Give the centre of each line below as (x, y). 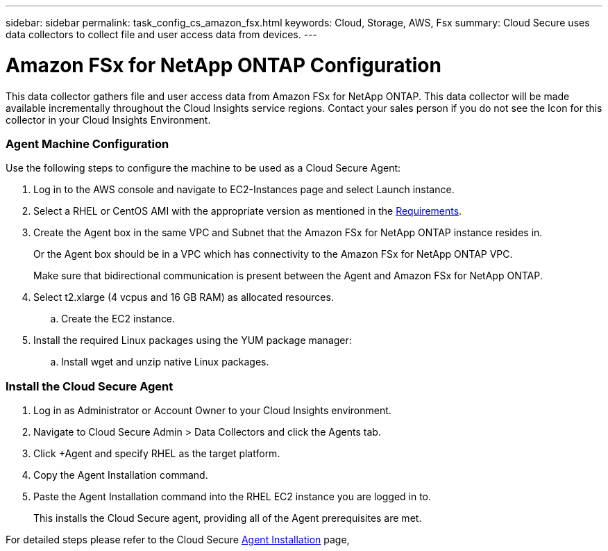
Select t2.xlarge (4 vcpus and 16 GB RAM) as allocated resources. (184, 297)
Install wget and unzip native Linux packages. (165, 362)
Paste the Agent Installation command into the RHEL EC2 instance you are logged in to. (233, 496)
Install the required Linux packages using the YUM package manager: (193, 340)
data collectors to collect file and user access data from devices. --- (162, 34)
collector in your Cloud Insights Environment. (108, 120)
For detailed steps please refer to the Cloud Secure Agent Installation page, (178, 540)
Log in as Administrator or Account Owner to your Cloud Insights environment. (212, 410)
